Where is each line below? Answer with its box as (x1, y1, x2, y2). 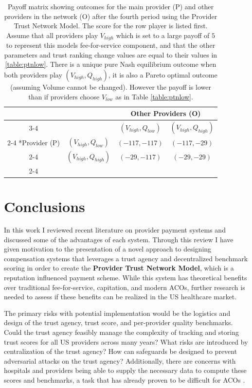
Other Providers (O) (130, 108, 201, 118)
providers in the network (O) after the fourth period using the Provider (4, 11, 217, 21)
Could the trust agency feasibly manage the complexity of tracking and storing (4, 327, 239, 337)
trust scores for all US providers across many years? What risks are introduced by (4, 336, 248, 347)
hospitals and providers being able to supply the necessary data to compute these (4, 365, 247, 375)
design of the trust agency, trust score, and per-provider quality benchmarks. (4, 317, 233, 328)
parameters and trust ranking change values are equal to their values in (4, 49, 217, 59)
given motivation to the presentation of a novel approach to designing (4, 244, 212, 254)
